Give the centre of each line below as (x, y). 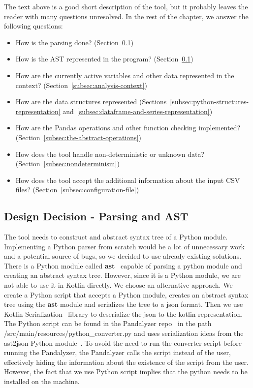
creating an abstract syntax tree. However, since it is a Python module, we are (122, 275)
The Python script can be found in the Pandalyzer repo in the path (108, 323)
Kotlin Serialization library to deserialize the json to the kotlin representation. (124, 313)
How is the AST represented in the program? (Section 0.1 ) (104, 59)
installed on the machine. (42, 381)
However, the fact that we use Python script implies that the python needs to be (126, 372)
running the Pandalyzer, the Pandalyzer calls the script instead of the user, (117, 352)
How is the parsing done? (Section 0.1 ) (75, 42)
